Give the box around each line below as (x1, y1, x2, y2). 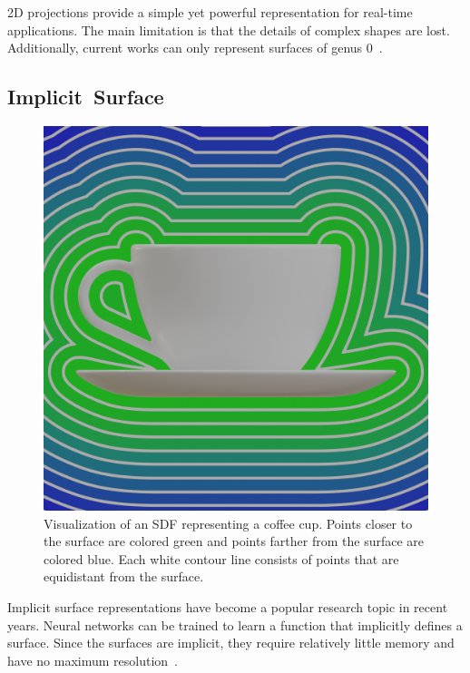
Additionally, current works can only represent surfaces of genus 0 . (7, 38, 383, 57)
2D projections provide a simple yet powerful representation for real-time (7, 3, 413, 21)
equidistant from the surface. (44, 567, 204, 586)
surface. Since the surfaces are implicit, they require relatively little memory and (7, 633, 455, 652)
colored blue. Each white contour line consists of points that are (44, 549, 399, 568)
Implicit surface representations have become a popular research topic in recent (7, 597, 448, 616)
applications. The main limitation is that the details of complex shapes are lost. (7, 20, 450, 39)
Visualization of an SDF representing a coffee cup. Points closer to (44, 513, 413, 532)
